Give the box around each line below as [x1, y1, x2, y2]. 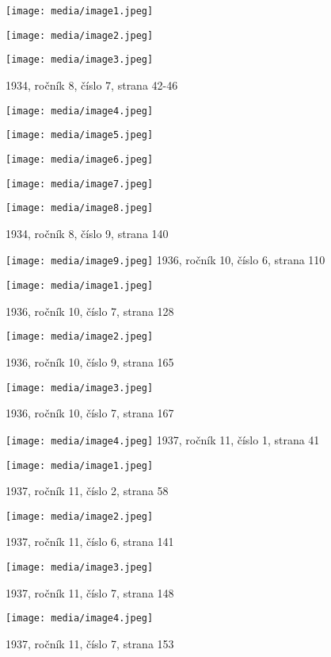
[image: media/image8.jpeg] [6, 202, 154, 214]
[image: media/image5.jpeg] [6, 129, 154, 141]
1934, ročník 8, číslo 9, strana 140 [6, 225, 169, 241]
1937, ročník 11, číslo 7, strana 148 [6, 584, 174, 601]
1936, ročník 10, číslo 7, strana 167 [6, 405, 174, 421]
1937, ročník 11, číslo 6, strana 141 [6, 533, 174, 550]
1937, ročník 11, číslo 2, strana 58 [6, 482, 169, 499]
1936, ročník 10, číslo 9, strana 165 [6, 354, 174, 370]
